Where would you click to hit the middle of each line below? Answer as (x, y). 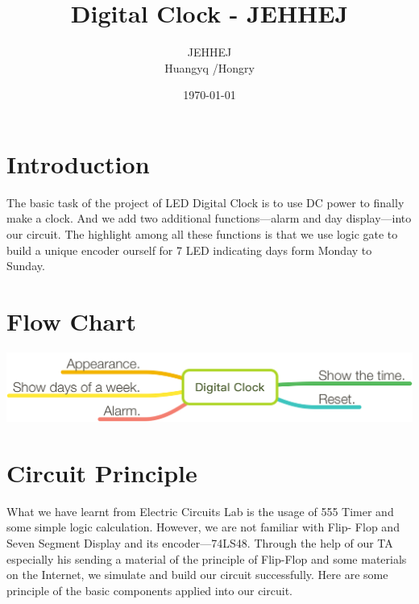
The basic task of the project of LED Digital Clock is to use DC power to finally (205, 202)
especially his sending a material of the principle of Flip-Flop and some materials (207, 558)
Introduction (78, 163)
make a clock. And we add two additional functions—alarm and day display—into (209, 218)
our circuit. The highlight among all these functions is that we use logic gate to (202, 234)
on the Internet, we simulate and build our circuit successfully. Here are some (197, 575)
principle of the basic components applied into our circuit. (149, 590)
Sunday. (26, 266)
